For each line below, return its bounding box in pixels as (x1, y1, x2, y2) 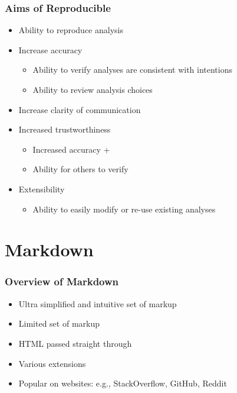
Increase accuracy (18, 43, 83, 56)
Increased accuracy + (32, 143, 110, 155)
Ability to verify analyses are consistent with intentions (32, 63, 233, 76)
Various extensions (18, 357, 86, 369)
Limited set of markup (18, 317, 100, 330)
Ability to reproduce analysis (18, 24, 123, 36)
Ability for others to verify (32, 163, 129, 175)
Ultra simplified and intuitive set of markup (18, 297, 177, 310)
